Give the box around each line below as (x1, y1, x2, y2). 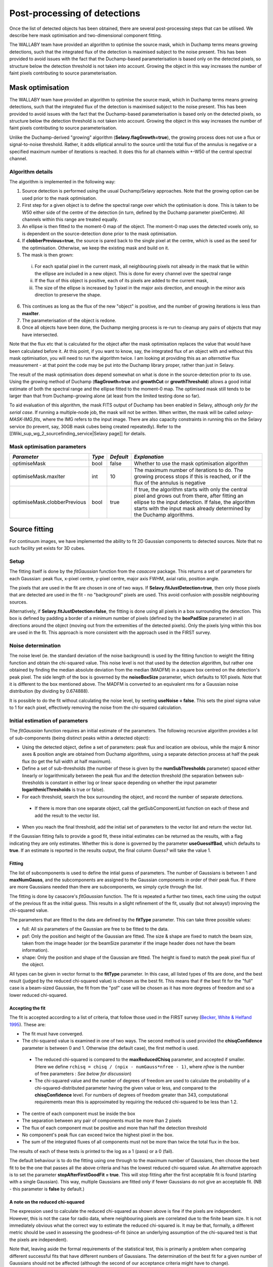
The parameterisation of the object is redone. (22, 317, 116, 324)
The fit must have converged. (22, 1030, 83, 1036)
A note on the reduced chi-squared (9, 1199, 85, 1205)
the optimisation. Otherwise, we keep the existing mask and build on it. (22, 245, 169, 251)
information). (22, 947, 49, 953)
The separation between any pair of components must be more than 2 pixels (22, 1117, 181, 1124)
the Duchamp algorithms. (134, 511, 194, 518)
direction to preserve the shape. (34, 291, 102, 297)
